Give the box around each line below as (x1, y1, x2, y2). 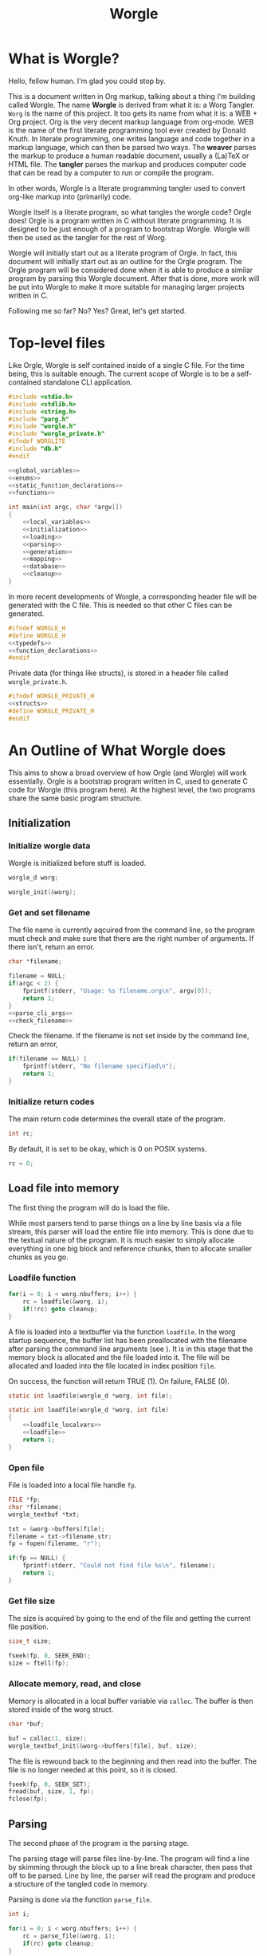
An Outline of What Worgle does (8, 741, 226, 759)
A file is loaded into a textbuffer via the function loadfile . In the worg (8, 1326, 236, 1337)
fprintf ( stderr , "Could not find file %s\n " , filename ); (22, 1562, 216, 1570)
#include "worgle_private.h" (8, 430, 105, 438)
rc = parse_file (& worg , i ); (22, 1932, 116, 1940)
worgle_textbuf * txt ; (8, 1510, 80, 1519)
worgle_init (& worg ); (8, 888, 77, 896)
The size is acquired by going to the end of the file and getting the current (8, 1614, 251, 1623)
